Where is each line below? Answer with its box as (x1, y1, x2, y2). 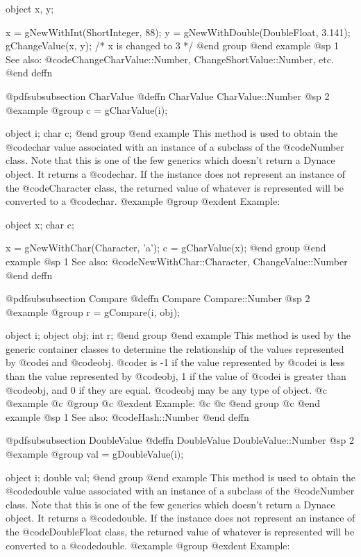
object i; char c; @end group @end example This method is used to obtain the (6, 126, 338, 140)
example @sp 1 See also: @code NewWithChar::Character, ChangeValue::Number (6, 253, 348, 268)
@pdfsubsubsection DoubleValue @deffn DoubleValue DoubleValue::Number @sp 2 (6, 433, 354, 447)
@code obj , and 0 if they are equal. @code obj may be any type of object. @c (6, 382, 327, 397)
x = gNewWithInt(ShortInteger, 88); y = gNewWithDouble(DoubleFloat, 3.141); (6, 24, 351, 39)
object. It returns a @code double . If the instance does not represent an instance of (6, 510, 355, 525)
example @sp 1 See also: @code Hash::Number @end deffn (6, 409, 249, 424)
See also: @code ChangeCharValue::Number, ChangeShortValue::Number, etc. (6, 51, 334, 66)
